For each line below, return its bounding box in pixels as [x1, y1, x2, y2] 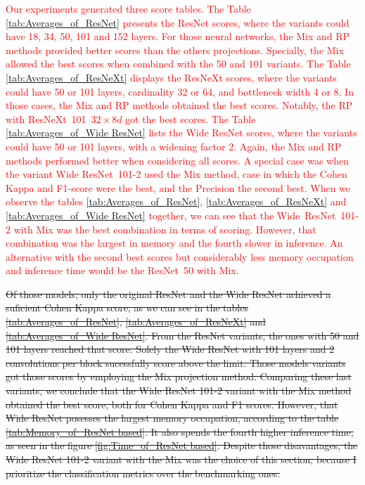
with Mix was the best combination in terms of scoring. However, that [13, 221, 316, 236]
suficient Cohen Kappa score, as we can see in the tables [6, 300, 248, 315]
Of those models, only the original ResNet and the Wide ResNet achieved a [6, 286, 331, 301]
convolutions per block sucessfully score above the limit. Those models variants [6, 355, 346, 370]
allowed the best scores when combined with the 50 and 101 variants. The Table [6, 56, 351, 71]
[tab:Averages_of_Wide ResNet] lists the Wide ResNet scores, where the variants [6, 125, 357, 140]
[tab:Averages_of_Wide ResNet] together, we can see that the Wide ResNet [6, 207, 336, 222]
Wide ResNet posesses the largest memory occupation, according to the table [6, 410, 339, 425]
